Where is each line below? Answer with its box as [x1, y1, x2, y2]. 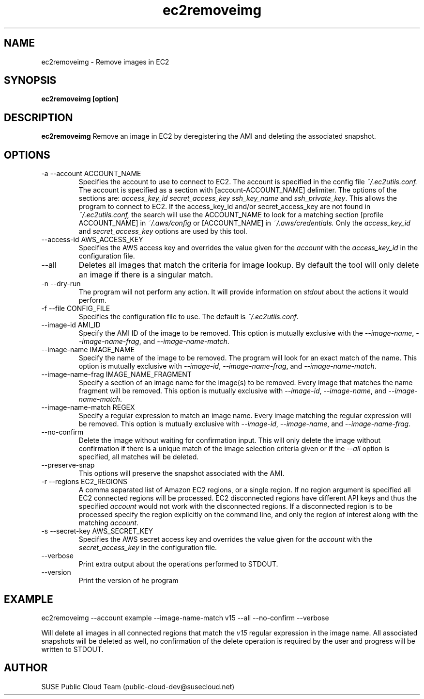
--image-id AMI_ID [41, 321, 101, 329]
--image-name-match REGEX [41, 403, 135, 412]
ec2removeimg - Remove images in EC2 [41, 57, 169, 66]
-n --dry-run [41, 279, 81, 288]
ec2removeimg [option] [41, 95, 119, 103]
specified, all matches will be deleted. [78, 453, 199, 461]
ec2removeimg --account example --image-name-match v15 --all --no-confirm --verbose [41, 613, 329, 622]
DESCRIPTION [4, 111, 73, 124]
